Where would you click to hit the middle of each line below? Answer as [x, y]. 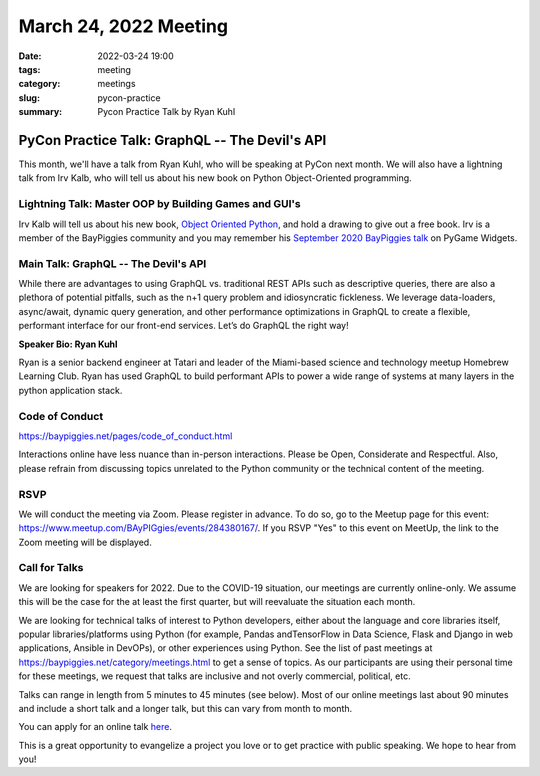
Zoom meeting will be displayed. [85, 542]
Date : [30, 56]
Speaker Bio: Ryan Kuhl [68, 344]
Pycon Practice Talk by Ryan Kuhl [166, 112]
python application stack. [70, 390]
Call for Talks [51, 568]
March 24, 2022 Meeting [123, 26]
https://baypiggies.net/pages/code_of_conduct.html [125, 436]
